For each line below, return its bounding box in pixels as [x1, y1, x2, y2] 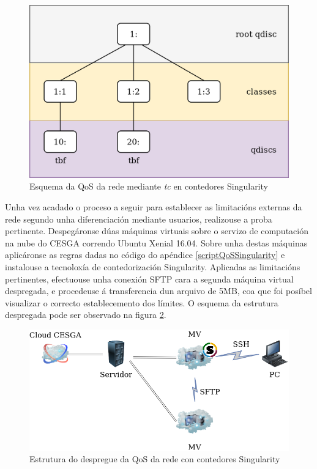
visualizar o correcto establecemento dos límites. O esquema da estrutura [5, 296, 278, 309]
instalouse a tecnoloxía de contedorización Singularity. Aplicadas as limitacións [5, 260, 300, 273]
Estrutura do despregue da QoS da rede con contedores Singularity [29, 452, 280, 465]
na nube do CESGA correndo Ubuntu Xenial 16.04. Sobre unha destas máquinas [5, 236, 308, 249]
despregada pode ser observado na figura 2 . [5, 308, 166, 321]
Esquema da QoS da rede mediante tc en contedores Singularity [29, 180, 268, 193]
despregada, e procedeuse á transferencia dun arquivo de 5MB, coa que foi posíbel [5, 284, 312, 297]
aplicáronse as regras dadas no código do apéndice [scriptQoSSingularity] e [5, 248, 285, 261]
